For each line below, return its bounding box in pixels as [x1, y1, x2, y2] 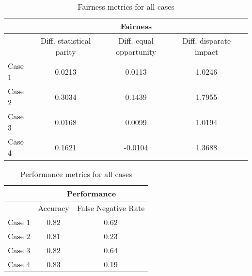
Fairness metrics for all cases [78, 1, 174, 12]
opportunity [116, 46, 157, 57]
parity [55, 46, 76, 57]
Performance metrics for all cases [20, 168, 132, 179]
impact [195, 46, 219, 57]
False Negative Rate [77, 202, 145, 213]
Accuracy [38, 202, 69, 213]
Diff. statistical [40, 35, 91, 46]
